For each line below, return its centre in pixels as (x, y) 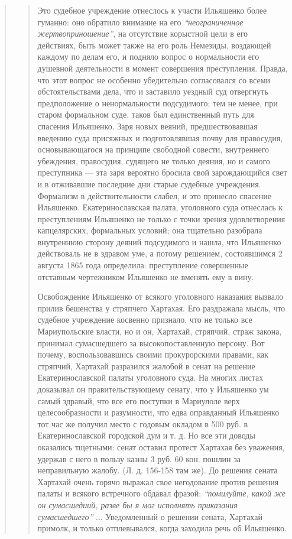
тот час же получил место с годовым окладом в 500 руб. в (143, 423)
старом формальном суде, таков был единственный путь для (146, 114)
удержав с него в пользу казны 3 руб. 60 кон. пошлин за (139, 458)
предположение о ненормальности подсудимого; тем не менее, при (158, 103)
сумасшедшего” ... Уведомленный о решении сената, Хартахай (150, 516)
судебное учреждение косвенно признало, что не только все (145, 319)
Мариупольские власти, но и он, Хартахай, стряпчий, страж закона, (160, 331)
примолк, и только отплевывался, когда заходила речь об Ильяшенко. (162, 528)
